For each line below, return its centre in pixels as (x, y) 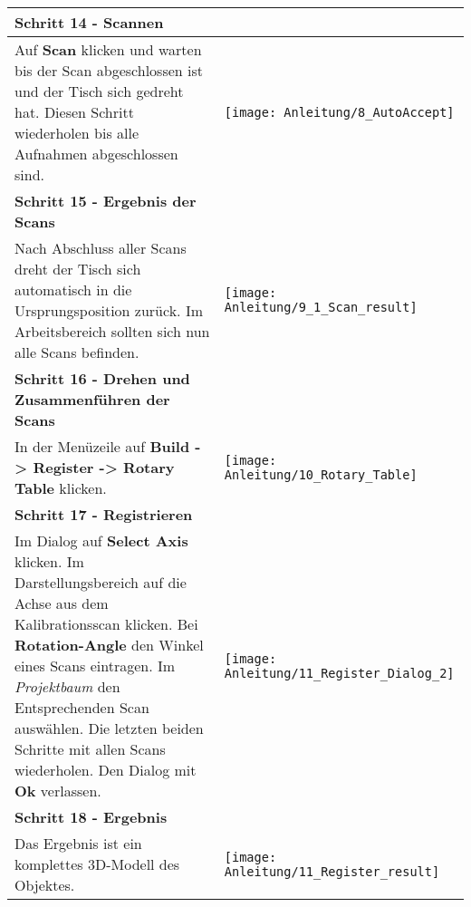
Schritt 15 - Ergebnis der (106, 201)
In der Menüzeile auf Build (102, 446)
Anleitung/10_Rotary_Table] (321, 474)
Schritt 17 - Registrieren (104, 514)
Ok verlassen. (58, 791)
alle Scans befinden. (77, 352)
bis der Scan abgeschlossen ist (109, 70)
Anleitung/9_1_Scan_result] (321, 307)
